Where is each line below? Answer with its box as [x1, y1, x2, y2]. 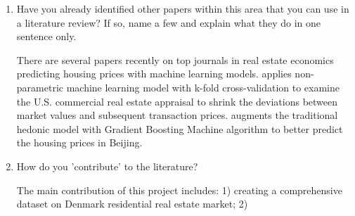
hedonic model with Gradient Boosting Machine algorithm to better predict [16, 121, 343, 136]
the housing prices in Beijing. [16, 135, 143, 150]
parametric [16, 80, 63, 94]
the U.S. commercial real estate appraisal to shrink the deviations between [16, 94, 338, 108]
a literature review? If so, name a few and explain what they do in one [16, 15, 321, 30]
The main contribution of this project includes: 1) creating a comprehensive [16, 182, 342, 197]
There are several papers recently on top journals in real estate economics [16, 52, 334, 67]
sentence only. [16, 29, 77, 44]
